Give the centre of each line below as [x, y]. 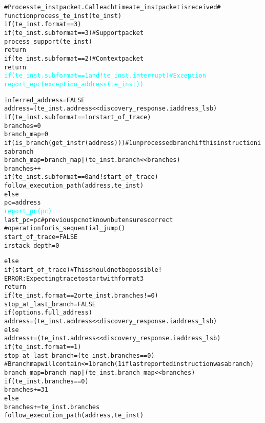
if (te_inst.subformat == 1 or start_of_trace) [78, 117]
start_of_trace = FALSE [41, 237]
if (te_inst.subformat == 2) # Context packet [74, 58]
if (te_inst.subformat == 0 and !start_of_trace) [81, 177]
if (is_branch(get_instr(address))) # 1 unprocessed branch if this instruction [131, 143]
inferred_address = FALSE [45, 100]
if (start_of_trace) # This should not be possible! [83, 270]
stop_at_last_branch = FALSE [50, 304]
